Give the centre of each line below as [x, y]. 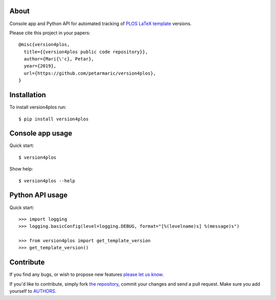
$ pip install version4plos [54, 119]
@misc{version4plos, [44, 45]
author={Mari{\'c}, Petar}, [59, 59]
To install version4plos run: [38, 107]
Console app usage [41, 133]
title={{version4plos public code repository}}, [86, 52]
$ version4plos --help [47, 181]
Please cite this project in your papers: [50, 33]
